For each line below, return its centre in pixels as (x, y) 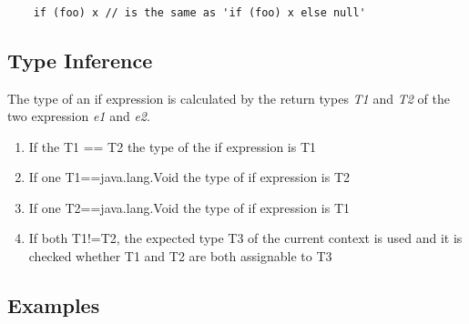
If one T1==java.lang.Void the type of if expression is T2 (189, 177)
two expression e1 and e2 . (79, 116)
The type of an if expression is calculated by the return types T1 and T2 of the (229, 98)
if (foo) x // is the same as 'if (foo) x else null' (199, 12)
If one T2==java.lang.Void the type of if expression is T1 (189, 207)
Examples (54, 305)
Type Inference (80, 60)
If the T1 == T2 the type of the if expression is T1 (173, 146)
